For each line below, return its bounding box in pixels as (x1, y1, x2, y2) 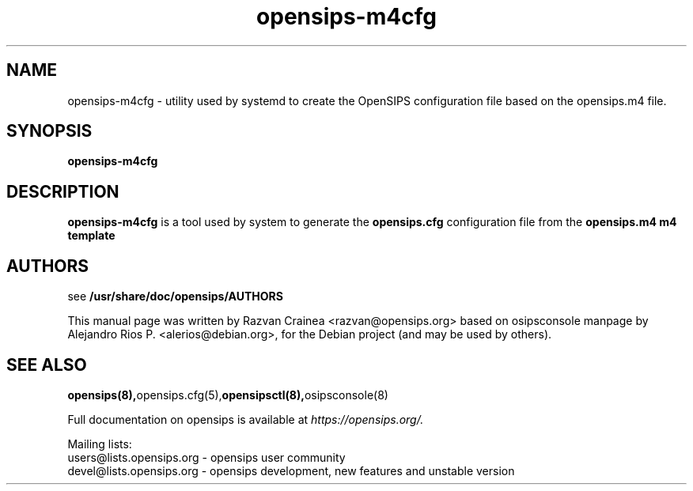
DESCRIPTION (6, 181, 119, 202)
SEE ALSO (6, 354, 87, 375)
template (67, 229, 116, 243)
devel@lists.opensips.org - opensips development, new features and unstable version (67, 463, 515, 478)
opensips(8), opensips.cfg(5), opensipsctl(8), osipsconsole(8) (67, 387, 388, 402)
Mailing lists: (67, 436, 132, 451)
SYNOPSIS (6, 121, 93, 142)
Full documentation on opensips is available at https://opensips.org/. (67, 412, 424, 426)
